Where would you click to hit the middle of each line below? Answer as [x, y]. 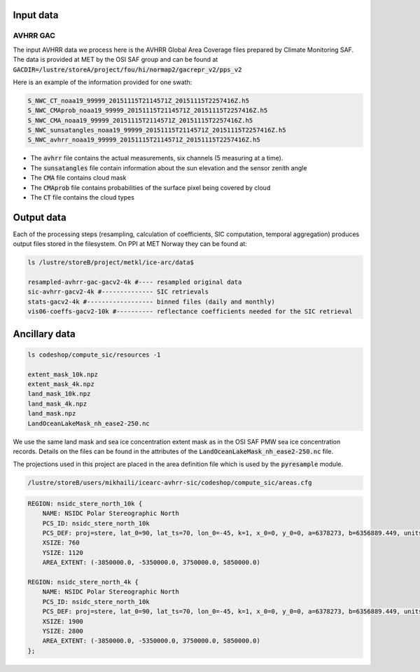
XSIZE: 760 [61, 543]
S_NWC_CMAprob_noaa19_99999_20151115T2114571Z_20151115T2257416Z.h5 [148, 111]
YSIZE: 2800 [63, 631]
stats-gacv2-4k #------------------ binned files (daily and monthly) [152, 302]
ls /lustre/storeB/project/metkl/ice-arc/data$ [111, 262]
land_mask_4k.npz [57, 404]
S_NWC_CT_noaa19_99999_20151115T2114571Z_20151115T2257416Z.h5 [139, 101]
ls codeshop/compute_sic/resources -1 [94, 355]
